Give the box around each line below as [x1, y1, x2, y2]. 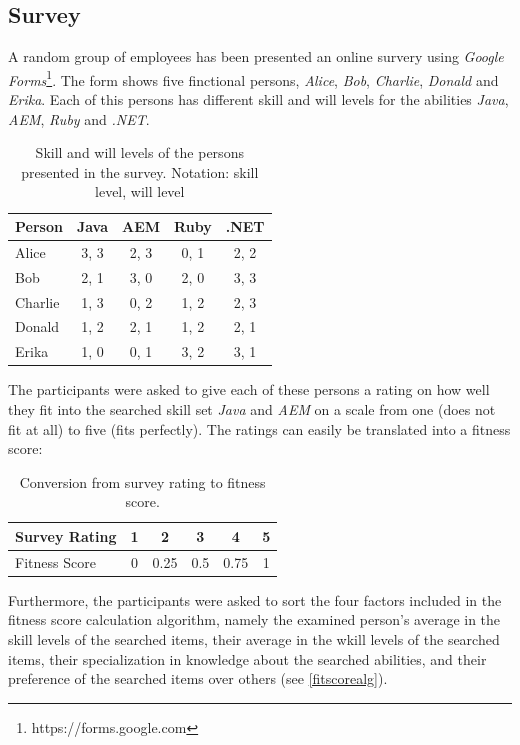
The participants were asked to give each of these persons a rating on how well [8, 379, 490, 400]
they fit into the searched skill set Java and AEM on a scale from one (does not [8, 398, 496, 419]
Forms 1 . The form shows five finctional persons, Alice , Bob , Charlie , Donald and [8, 66, 499, 90]
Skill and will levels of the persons [35, 142, 244, 163]
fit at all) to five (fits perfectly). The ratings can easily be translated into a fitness [8, 418, 511, 439]
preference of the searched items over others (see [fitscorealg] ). [8, 668, 388, 689]
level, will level [95, 181, 185, 202]
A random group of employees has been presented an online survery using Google [8, 46, 504, 67]
